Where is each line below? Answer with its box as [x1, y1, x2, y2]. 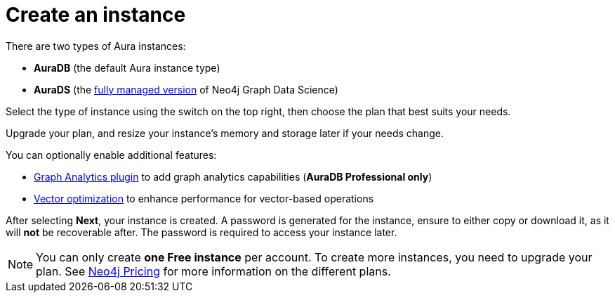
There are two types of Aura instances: [6, 39, 186, 52]
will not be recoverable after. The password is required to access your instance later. [6, 226, 397, 238]
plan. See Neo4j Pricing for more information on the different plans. [36, 264, 391, 278]
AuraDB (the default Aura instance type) [34, 61, 220, 74]
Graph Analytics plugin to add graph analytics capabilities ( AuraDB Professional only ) [34, 170, 432, 183]
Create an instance [6, 3, 186, 27]
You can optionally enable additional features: [6, 148, 217, 161]
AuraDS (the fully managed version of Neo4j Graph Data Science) [34, 83, 338, 96]
